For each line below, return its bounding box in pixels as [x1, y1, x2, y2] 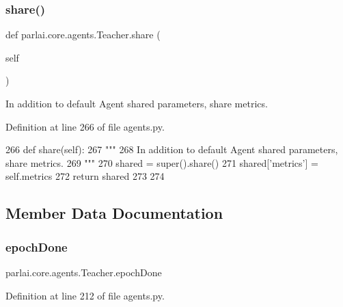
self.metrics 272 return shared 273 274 [5, 169, 165, 183]
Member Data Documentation [5, 202, 223, 224]
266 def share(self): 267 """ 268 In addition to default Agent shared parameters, [5, 142, 338, 157]
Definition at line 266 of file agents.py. [5, 119, 165, 133]
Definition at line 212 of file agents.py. [5, 288, 165, 302]
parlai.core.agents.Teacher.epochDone [5, 265, 162, 279]
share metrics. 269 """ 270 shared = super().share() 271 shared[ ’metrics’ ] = [5, 155, 318, 170]
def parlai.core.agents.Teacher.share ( [5, 27, 161, 42]
